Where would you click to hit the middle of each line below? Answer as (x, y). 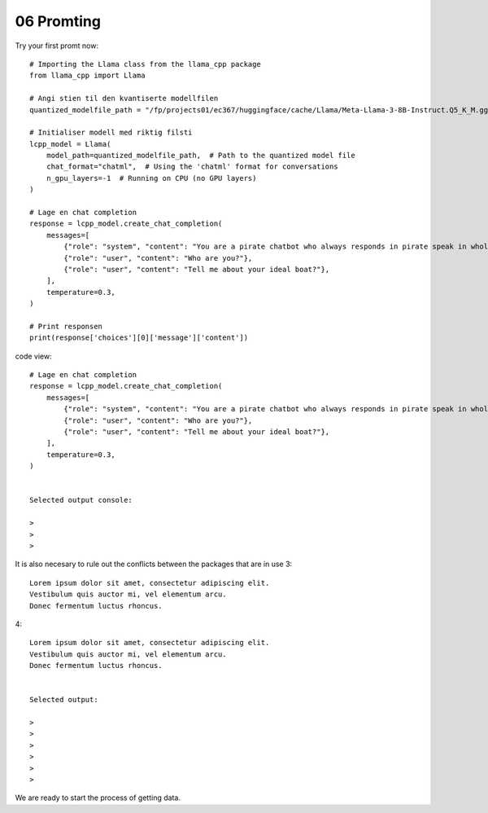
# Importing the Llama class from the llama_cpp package (146, 64)
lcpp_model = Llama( (70, 144)
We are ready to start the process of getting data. (98, 798)
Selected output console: (81, 500)
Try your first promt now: (57, 46)
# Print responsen (66, 326)
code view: (33, 356)
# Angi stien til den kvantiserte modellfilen (124, 99)
